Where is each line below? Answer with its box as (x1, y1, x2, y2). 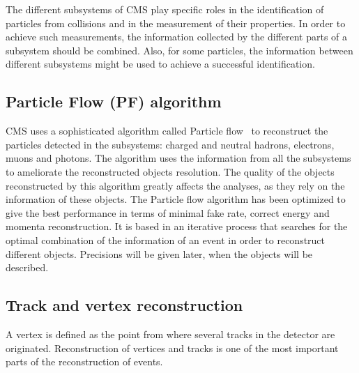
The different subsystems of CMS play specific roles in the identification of (6, 2, 324, 16)
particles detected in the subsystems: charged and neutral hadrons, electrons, (6, 137, 335, 151)
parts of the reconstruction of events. (6, 354, 163, 369)
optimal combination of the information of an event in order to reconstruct (6, 232, 326, 247)
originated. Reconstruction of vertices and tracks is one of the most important (6, 340, 339, 355)
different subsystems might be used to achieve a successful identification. (6, 56, 315, 71)
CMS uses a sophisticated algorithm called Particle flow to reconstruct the (6, 123, 328, 138)
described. (6, 260, 49, 275)
